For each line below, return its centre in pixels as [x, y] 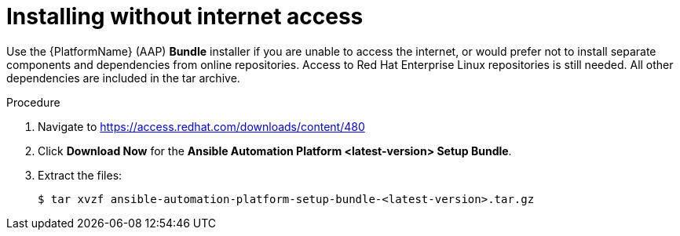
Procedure [33, 102]
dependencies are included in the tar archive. [123, 78]
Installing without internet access [185, 16]
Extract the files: [80, 175]
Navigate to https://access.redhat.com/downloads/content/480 [201, 126]
